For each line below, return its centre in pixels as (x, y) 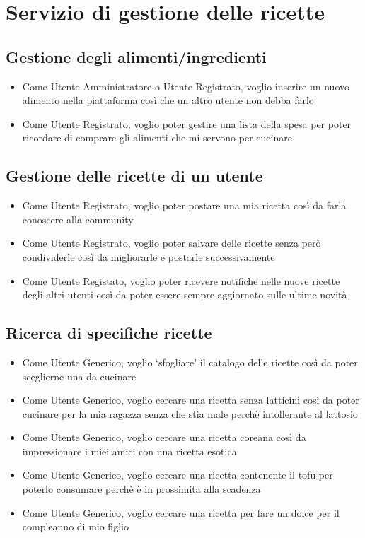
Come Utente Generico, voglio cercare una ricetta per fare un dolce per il (181, 512)
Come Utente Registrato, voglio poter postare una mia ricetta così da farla (184, 205)
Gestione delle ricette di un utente (134, 176)
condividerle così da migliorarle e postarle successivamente (149, 256)
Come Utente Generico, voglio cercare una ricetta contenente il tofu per (178, 475)
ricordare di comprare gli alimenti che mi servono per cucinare (157, 138)
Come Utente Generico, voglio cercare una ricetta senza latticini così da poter (191, 400)
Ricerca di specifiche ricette (109, 333)
